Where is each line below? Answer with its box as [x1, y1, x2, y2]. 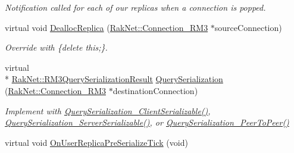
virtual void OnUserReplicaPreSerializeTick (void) [5, 136, 188, 148]
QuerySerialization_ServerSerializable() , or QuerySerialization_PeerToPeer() [5, 116, 289, 129]
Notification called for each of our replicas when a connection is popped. [5, 1, 266, 13]
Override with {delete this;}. [5, 41, 108, 54]
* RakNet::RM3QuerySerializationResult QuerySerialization [5, 73, 223, 85]
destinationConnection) [112, 84, 198, 96]
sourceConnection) [214, 21, 282, 33]
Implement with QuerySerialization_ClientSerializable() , [5, 104, 211, 117]
